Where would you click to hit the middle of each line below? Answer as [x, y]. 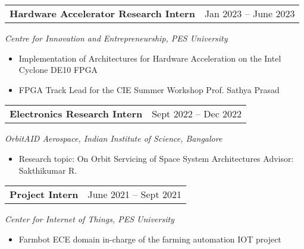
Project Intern [44, 194]
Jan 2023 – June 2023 [250, 13]
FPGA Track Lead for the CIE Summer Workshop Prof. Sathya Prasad [149, 89]
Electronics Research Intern [76, 114]
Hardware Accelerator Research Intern [102, 13]
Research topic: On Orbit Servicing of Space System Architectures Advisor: [156, 158]
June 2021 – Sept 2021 [135, 194]
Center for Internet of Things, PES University [90, 219]
